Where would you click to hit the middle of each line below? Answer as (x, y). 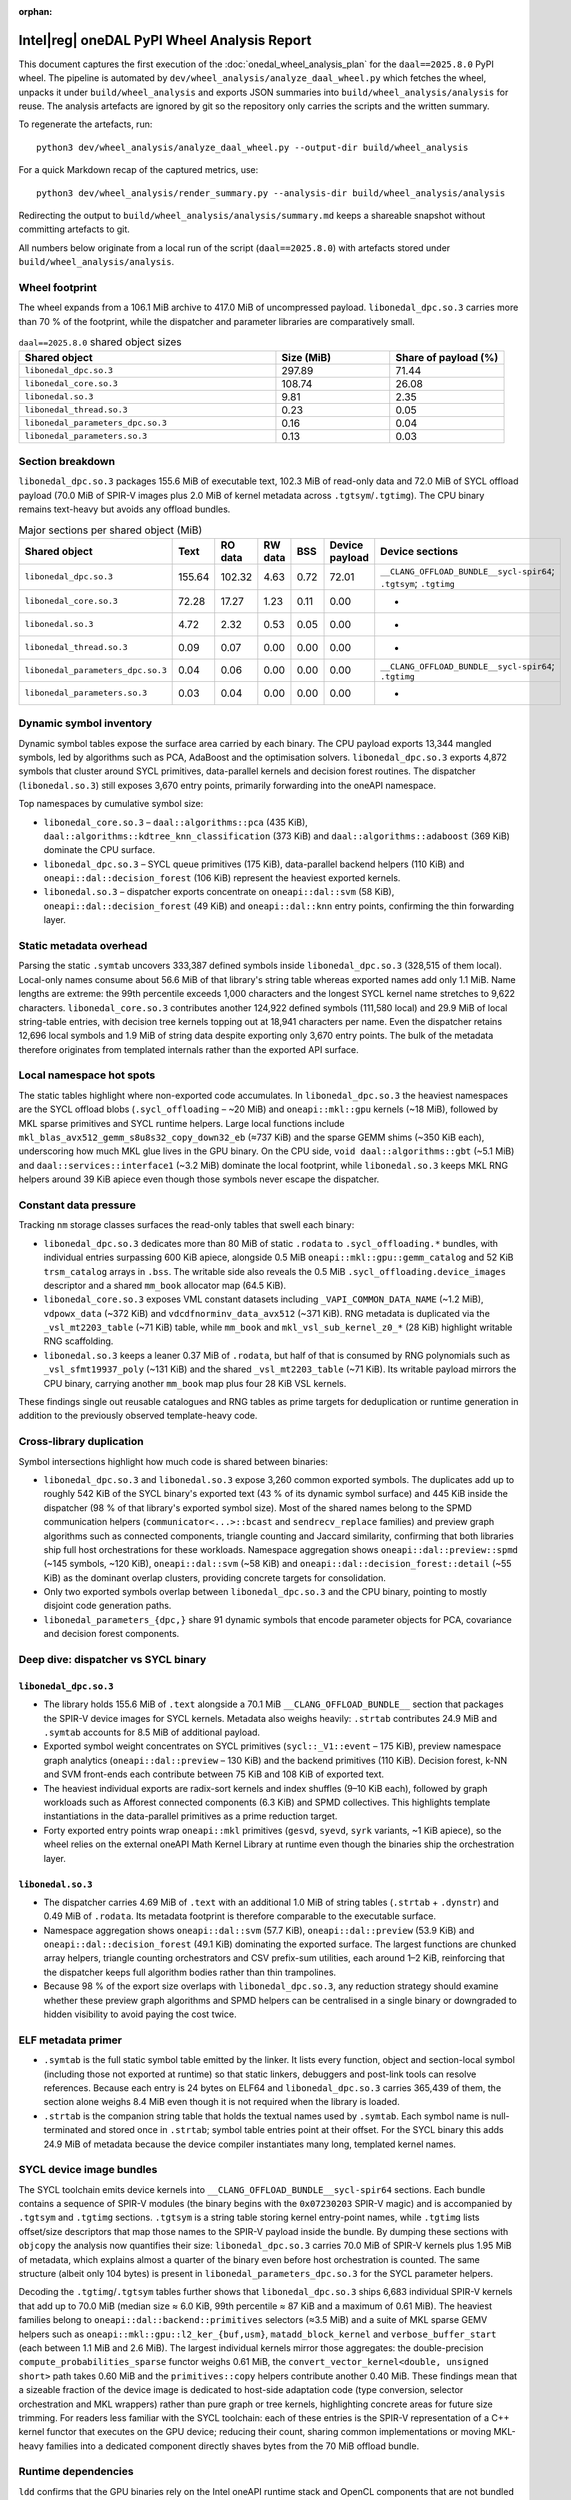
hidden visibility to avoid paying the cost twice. (140, 2014)
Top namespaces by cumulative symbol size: (111, 804)
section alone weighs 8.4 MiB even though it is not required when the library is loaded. (221, 2102)
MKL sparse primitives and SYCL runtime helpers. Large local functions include (181, 1123)
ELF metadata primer (70, 2040)
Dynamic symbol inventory (85, 723)
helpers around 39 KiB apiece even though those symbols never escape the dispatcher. (199, 1179)
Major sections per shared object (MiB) (110, 530)
